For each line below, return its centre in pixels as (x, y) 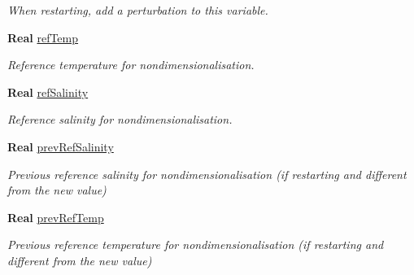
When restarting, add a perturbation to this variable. (138, 10)
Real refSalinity (48, 92)
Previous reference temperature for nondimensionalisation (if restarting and (196, 244)
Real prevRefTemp (56, 217)
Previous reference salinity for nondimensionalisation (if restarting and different (207, 174)
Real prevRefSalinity (61, 146)
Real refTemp (43, 37)
